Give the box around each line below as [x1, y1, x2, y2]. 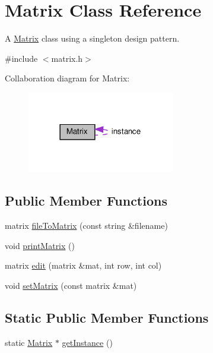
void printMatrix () [5, 239, 75, 251]
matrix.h [51, 52, 83, 64]
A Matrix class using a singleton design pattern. [5, 32, 180, 45]
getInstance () [62, 336, 113, 348]
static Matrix [5, 336, 53, 348]
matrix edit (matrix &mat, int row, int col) [5, 259, 162, 272]
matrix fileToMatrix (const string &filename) [5, 219, 168, 232]
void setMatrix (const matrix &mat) [5, 279, 137, 291]
